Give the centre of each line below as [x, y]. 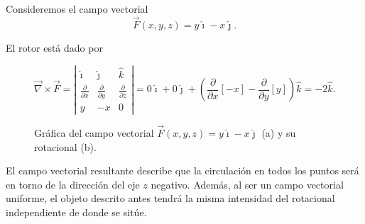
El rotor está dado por [54, 47]
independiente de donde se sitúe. [76, 212]
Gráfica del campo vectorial [94, 132]
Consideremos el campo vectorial [77, 9]
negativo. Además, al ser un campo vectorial [247, 184]
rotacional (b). [65, 146]
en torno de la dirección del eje [73, 184]
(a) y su [279, 132]
